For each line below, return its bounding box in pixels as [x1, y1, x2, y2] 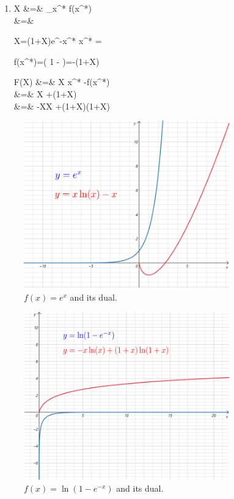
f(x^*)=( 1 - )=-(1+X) [13, 54, 100, 67]
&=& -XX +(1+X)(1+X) [13, 99, 110, 112]
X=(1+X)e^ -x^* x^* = [13, 34, 102, 47]
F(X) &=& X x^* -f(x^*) [13, 75, 110, 88]
